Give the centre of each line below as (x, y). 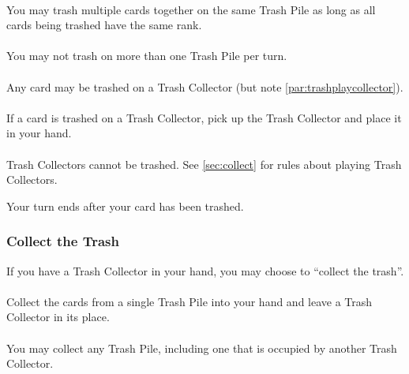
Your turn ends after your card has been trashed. (125, 206)
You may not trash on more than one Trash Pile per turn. (147, 56)
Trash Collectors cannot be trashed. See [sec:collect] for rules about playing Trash (204, 164)
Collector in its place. (58, 317)
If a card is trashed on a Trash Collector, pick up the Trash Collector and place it (204, 117)
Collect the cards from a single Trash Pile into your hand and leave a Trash (189, 301)
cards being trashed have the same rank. (104, 25)
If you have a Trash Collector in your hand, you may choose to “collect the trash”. (205, 270)
